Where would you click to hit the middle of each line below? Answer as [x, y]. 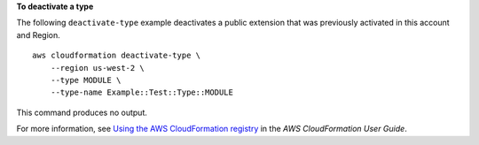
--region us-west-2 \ [98, 68]
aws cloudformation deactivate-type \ [117, 56]
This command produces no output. [82, 112]
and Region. [39, 34]
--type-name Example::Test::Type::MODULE [142, 92]
